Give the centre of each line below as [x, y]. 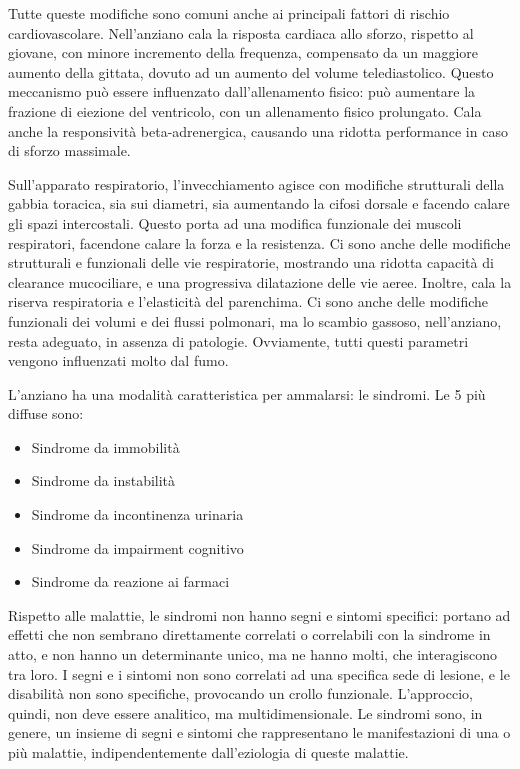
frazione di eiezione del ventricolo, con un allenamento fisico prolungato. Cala [245, 110]
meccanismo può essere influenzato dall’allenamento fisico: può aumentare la [242, 91]
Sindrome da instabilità [103, 480]
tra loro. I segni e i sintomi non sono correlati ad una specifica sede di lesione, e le [259, 673]
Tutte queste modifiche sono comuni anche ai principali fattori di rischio [229, 13]
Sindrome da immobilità [105, 446]
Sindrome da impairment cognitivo [137, 547]
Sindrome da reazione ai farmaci [130, 581]
